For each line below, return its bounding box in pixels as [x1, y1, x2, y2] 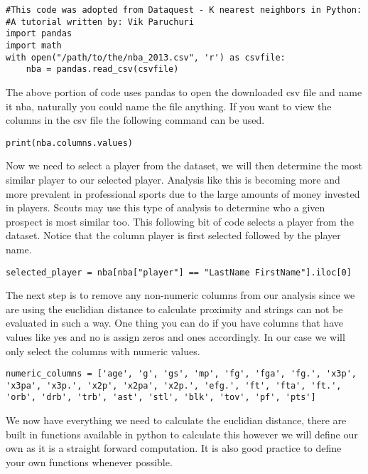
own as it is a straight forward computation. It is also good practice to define [6, 441, 342, 455]
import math [6, 40, 62, 51]
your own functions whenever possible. [6, 454, 173, 469]
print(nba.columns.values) [6, 137, 133, 148]
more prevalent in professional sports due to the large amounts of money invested [6, 186, 360, 201]
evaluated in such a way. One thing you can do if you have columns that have [6, 315, 343, 330]
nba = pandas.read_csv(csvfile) [26, 64, 179, 75]
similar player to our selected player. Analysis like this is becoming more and [6, 172, 340, 186]
